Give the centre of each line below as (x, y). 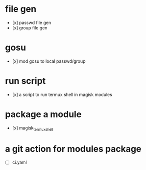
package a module (43, 114)
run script (25, 81)
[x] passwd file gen (32, 23)
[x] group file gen (30, 27)
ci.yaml (19, 162)
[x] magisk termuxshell (33, 128)
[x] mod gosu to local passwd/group (49, 61)
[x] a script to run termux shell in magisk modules (62, 95)
